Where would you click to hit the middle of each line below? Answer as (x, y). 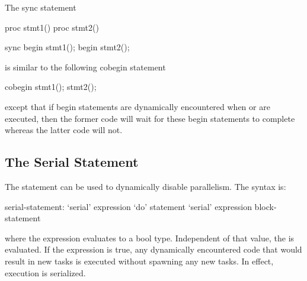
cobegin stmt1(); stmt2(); (51, 87)
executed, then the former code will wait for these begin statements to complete (150, 118)
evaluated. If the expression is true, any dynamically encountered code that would (153, 249)
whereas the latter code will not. (64, 130)
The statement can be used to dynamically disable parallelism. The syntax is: (145, 186)
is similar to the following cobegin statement (85, 67)
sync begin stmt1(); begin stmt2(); (67, 47)
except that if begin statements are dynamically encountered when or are (137, 106)
